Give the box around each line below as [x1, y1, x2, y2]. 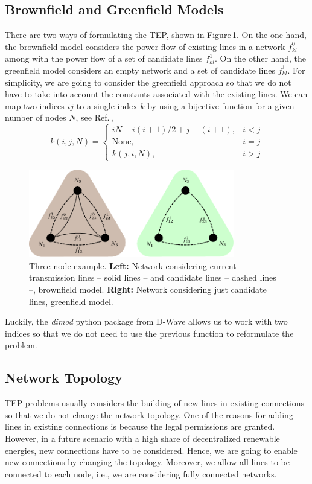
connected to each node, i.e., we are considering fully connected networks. [5, 467, 277, 480]
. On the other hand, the [214, 52, 306, 65]
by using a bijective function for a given [147, 99, 294, 112]
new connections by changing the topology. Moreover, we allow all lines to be [5, 456, 290, 468]
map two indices [5, 99, 65, 112]
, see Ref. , [75, 111, 113, 124]
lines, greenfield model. [29, 295, 113, 307]
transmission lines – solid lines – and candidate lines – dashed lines [29, 271, 276, 284]
